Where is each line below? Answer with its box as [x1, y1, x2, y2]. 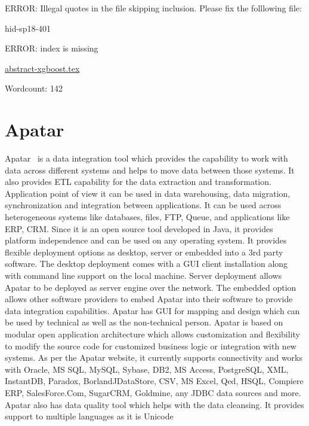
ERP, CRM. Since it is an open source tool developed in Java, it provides [5, 222, 273, 235]
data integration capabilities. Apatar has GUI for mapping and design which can [5, 304, 300, 317]
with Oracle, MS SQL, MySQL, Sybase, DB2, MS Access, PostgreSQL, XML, [5, 363, 289, 375]
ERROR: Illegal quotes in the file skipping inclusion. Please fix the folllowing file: [5, 2, 302, 14]
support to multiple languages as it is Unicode [5, 410, 174, 422]
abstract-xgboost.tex [5, 62, 80, 74]
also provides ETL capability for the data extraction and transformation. [5, 175, 271, 188]
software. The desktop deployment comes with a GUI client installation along [5, 257, 288, 270]
